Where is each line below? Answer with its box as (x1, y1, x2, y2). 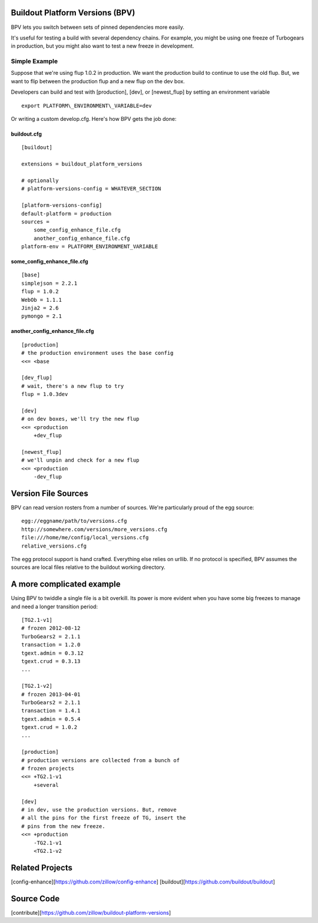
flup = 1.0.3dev (21, 391, 68, 398)
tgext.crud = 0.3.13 (21, 658, 81, 664)
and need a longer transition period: (11, 603, 98, 610)
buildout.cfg (11, 130, 42, 137)
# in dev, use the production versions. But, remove (21, 806, 177, 813)
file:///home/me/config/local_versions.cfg (21, 534, 149, 541)
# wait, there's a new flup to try (21, 383, 124, 389)
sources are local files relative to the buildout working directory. (11, 563, 166, 571)
